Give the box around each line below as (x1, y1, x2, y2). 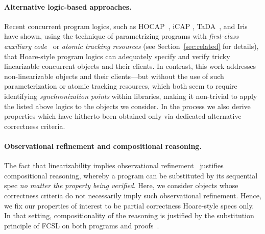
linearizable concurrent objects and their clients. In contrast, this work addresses (4, 61, 256, 71)
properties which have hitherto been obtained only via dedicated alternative (4, 111, 242, 121)
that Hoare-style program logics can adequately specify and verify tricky (4, 50, 230, 61)
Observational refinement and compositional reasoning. (4, 140, 202, 151)
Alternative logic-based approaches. (4, 1, 132, 12)
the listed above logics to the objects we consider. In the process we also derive (4, 100, 251, 111)
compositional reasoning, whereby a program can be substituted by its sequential (4, 170, 258, 180)
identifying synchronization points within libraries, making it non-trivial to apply (4, 90, 257, 101)
